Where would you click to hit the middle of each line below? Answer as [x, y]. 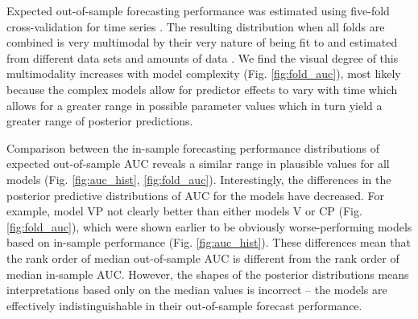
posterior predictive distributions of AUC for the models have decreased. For [196, 195]
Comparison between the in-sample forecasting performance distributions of [193, 147]
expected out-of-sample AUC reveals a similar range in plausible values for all [198, 164]
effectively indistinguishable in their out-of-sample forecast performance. [184, 305]
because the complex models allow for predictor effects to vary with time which [202, 89]
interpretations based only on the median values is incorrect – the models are [197, 290]
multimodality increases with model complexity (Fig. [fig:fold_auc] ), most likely [204, 74]
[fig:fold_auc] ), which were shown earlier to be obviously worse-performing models [209, 226]
